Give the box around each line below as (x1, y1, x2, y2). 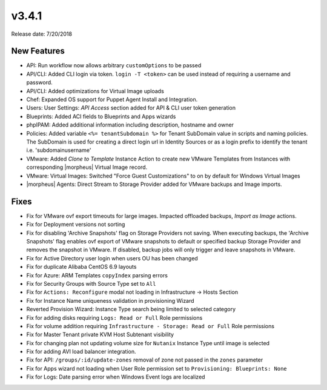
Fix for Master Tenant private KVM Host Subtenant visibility (26, 331, 174, 339)
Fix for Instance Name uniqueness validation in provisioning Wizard (26, 297, 194, 304)
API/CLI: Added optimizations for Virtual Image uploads (26, 87, 165, 94)
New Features (11, 46, 65, 56)
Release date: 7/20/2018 (11, 30, 73, 38)
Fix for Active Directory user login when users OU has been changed (26, 254, 198, 262)
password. (26, 79, 53, 86)
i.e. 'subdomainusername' (26, 147, 91, 154)
